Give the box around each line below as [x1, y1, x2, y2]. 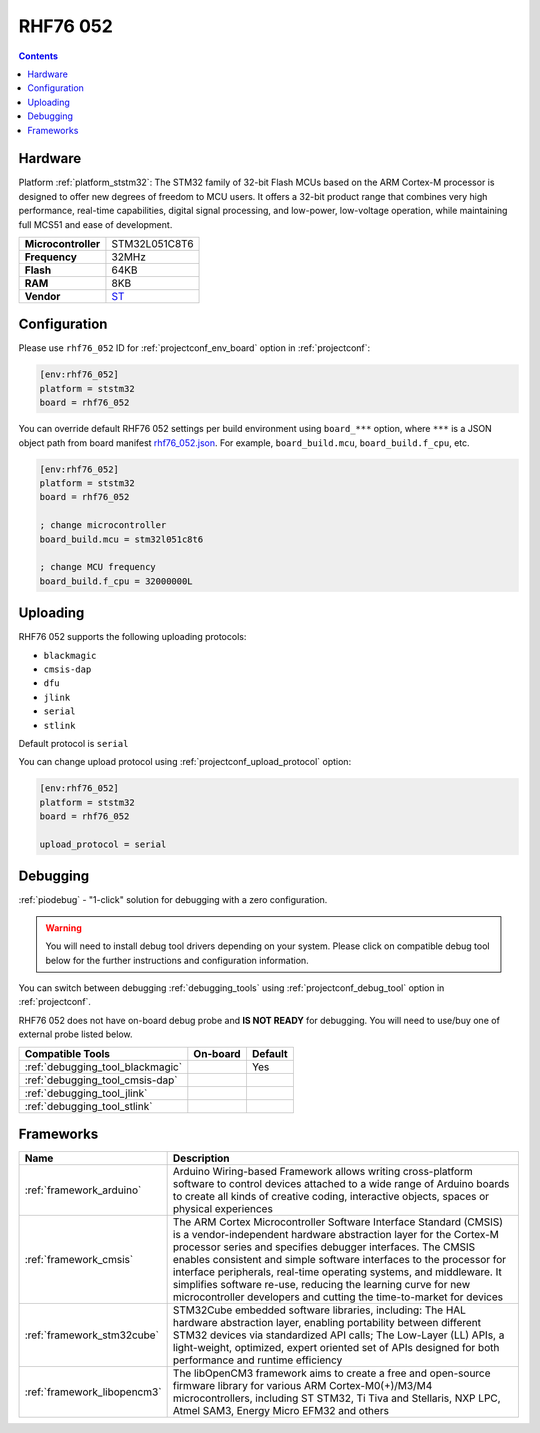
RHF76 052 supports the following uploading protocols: [18, 631, 247, 643]
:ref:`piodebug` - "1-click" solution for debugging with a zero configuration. [18, 894, 328, 906]
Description [172, 1151, 230, 1165]
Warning [45, 921, 82, 934]
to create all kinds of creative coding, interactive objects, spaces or [172, 1190, 490, 1204]
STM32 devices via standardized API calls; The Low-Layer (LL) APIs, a [172, 1328, 505, 1342]
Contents [18, 50, 59, 62]
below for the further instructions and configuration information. [45, 954, 309, 966]
